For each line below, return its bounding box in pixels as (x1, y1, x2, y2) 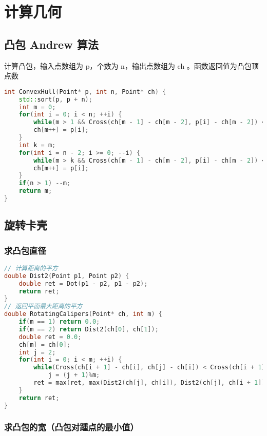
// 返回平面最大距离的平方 (4, 303, 83, 310)
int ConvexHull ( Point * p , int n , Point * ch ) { (4, 88, 166, 95)
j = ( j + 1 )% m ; (48, 371, 100, 379)
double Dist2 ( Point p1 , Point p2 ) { (4, 272, 129, 280)
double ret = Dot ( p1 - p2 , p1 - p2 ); (18, 280, 148, 287)
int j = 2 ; (18, 348, 56, 356)
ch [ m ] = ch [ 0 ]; (18, 341, 70, 348)
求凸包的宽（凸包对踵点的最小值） (4, 421, 139, 433)
